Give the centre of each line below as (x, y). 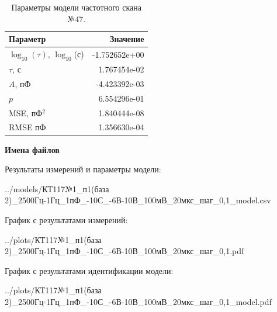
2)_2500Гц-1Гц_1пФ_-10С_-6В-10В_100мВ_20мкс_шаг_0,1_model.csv (138, 200)
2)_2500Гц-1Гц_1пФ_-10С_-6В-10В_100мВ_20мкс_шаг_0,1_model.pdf (138, 301)
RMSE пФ (27, 127)
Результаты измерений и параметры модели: (83, 169)
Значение (127, 39)
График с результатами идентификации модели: (89, 270)
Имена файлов (32, 149)
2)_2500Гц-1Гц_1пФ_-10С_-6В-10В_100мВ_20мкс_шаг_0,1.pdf (124, 251)
